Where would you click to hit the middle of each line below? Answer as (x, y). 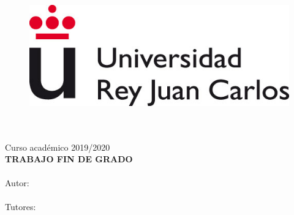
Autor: (17, 183)
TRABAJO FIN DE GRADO (69, 159)
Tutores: (21, 207)
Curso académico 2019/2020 (58, 147)
